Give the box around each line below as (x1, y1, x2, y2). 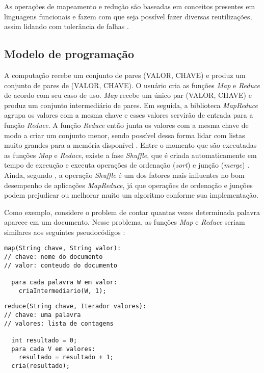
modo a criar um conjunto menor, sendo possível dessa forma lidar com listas (4, 129, 245, 140)
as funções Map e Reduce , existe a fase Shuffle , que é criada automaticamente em (4, 149, 257, 160)
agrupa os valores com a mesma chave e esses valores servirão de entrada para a (4, 110, 253, 120)
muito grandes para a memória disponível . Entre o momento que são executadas (4, 140, 257, 150)
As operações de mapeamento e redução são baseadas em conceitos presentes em (4, 1, 255, 11)
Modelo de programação (4, 46, 135, 62)
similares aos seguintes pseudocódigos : (4, 226, 125, 237)
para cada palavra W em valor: (11, 279, 117, 286)
